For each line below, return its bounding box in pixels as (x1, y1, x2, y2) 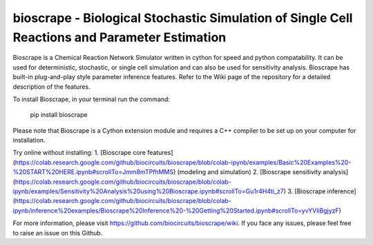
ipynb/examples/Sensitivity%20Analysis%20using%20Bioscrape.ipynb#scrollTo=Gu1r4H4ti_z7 (12, 187, 285, 195)
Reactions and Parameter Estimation (12, 30, 227, 45)
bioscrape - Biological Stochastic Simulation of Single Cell (12, 10, 353, 25)
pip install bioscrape (30, 111, 88, 119)
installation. (12, 136, 46, 145)
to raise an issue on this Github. (12, 228, 103, 237)
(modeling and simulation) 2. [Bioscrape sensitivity (177, 168, 321, 176)
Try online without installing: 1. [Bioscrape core (12, 149, 146, 157)
